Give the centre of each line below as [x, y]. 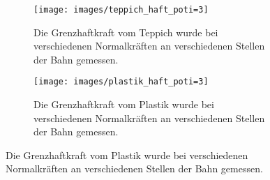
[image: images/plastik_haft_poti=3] [121, 82]
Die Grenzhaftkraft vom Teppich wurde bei [126, 32]
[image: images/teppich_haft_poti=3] [121, 10]
